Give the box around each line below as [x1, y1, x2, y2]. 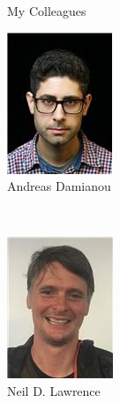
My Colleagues [7, 2, 86, 19]
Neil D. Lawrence [7, 381, 101, 399]
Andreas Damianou [7, 177, 111, 195]
